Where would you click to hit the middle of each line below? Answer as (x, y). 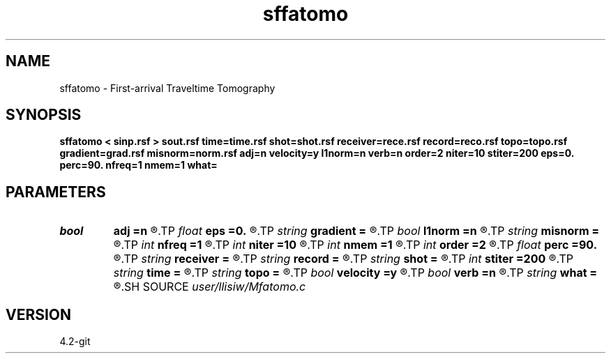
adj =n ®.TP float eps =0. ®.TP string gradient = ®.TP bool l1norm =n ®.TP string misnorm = (356, 231)
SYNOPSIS (44, 115)
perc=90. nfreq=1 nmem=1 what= (138, 165)
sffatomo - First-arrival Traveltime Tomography (167, 88)
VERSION (39, 314)
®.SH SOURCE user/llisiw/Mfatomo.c (210, 287)
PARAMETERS (56, 192)
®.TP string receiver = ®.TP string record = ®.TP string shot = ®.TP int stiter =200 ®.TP (344, 259)
